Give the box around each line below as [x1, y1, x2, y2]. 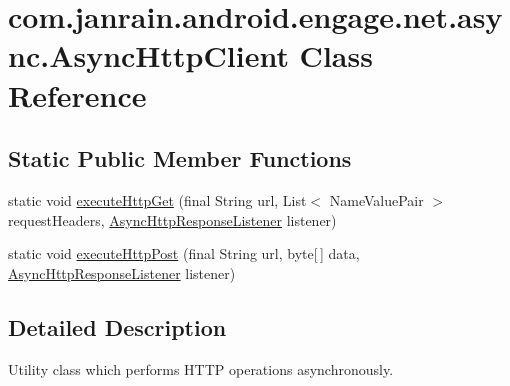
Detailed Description [8, 311, 227, 342]
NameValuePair [329, 189, 424, 210]
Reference [8, 74, 147, 115]
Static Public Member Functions [8, 143, 352, 174]
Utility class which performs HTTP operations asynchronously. [8, 358, 394, 379]
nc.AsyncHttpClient [8, 35, 289, 76]
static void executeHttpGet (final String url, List [8, 189, 307, 210]
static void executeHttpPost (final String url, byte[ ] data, [8, 243, 360, 264]
